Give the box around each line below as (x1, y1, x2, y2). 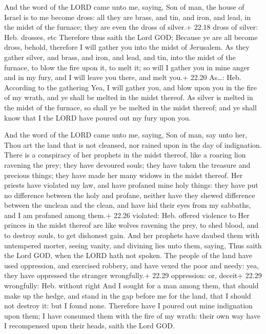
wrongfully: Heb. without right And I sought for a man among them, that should (4, 280, 259, 291)
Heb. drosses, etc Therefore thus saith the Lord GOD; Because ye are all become (4, 31, 258, 42)
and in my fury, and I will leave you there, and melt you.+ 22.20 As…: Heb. (4, 72, 241, 83)
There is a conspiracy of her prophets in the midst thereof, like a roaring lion (4, 149, 246, 160)
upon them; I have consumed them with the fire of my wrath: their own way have (4, 310, 260, 321)
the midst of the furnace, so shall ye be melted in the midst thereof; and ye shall (4, 102, 257, 112)
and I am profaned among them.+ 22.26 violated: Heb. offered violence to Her (4, 209, 250, 220)
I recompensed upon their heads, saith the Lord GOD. (4, 320, 175, 331)
